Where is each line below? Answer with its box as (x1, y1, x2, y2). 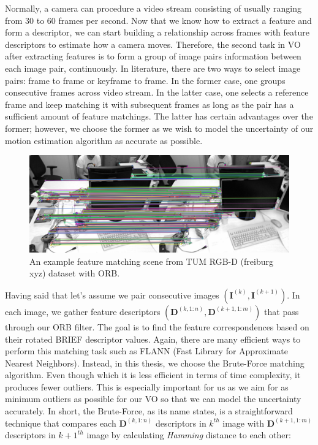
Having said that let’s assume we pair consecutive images (5, 288, 219, 301)
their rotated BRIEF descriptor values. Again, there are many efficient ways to (5, 332, 301, 345)
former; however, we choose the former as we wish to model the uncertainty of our (5, 121, 314, 134)
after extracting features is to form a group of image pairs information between (5, 50, 301, 63)
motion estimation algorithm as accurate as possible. (5, 134, 203, 146)
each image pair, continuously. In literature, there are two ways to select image (5, 61, 301, 74)
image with (222, 416, 264, 429)
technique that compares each (5, 416, 116, 429)
